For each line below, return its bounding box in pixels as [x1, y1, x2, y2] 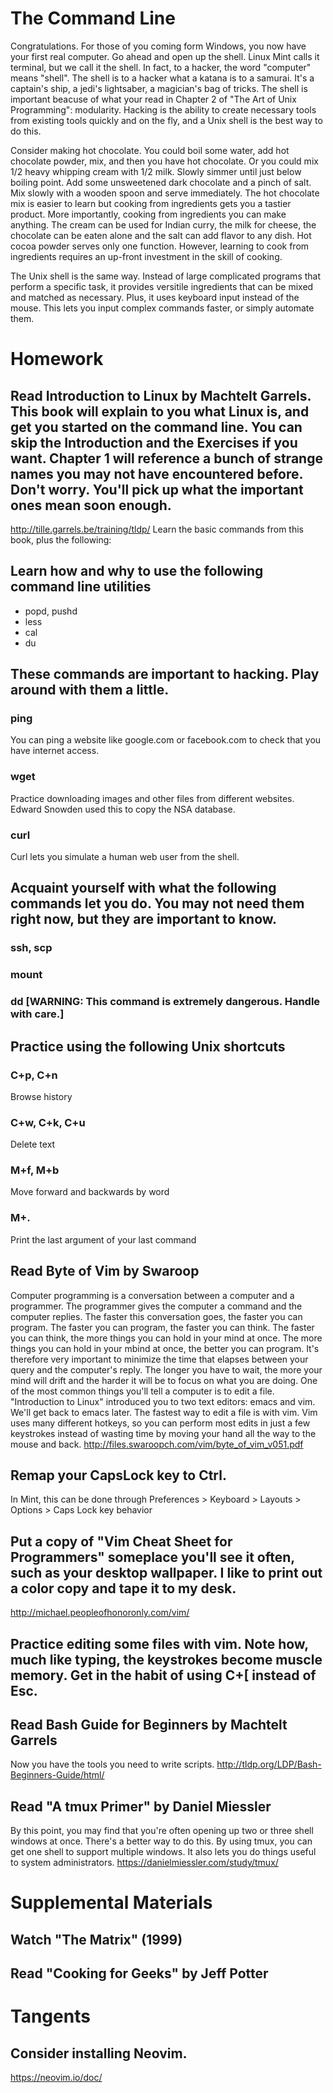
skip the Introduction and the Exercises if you [10, 434, 298, 451]
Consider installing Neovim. [10, 2045, 188, 2062]
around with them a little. [10, 682, 170, 699]
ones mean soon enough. [10, 497, 172, 514]
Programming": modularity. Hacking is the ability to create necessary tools [10, 103, 317, 116]
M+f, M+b [10, 1163, 60, 1177]
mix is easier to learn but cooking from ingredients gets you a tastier [10, 197, 292, 209]
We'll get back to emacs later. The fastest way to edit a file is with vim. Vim [10, 1406, 318, 1418]
